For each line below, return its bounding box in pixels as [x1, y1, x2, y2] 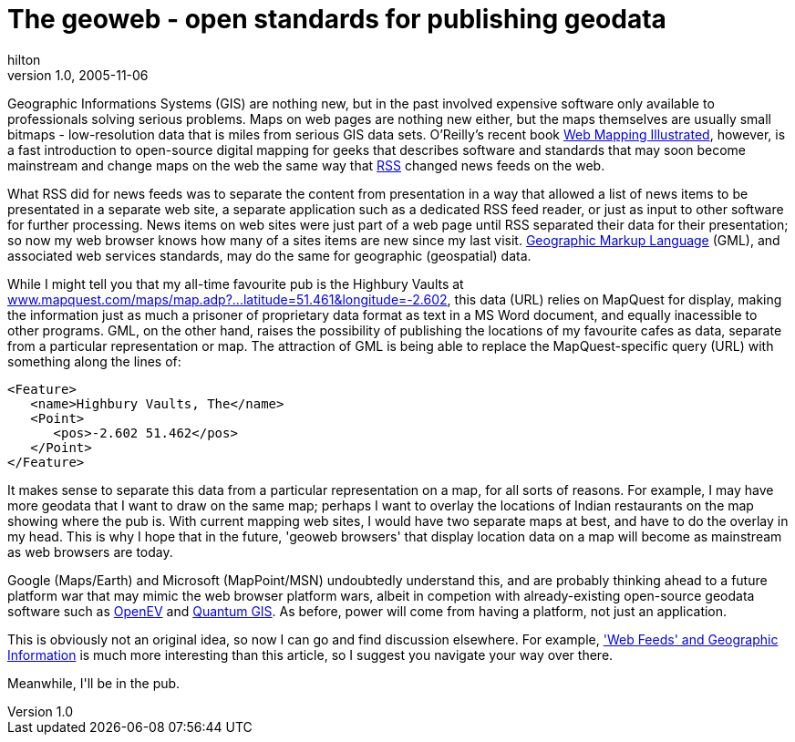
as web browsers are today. [7, 543, 173, 560]
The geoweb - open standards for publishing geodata [7, 4, 666, 35]
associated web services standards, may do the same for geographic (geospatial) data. [7, 247, 532, 263]
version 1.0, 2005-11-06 [7, 67, 149, 83]
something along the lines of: [7, 353, 181, 369]
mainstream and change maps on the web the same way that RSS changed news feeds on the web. [7, 157, 605, 173]
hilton [7, 51, 41, 67]
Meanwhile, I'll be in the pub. [7, 675, 181, 691]
